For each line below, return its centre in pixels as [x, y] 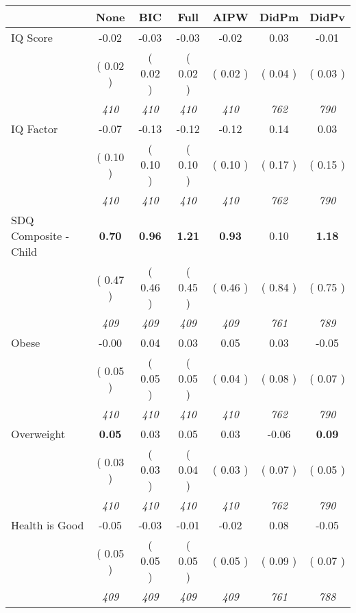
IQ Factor [35, 129]
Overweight [38, 434]
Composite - [40, 236]
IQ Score [32, 37]
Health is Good [48, 525]
